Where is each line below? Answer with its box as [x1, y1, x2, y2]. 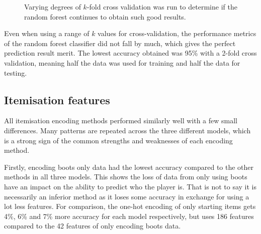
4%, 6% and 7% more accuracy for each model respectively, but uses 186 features [4, 210, 254, 221]
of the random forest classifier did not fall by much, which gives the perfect [4, 38, 236, 48]
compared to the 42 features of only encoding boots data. [4, 220, 181, 231]
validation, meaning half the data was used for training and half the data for [4, 57, 240, 68]
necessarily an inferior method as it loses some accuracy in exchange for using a [4, 191, 249, 201]
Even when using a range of [4, 28, 90, 39]
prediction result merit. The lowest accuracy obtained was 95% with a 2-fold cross [4, 48, 257, 58]
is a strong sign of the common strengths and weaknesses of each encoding [4, 135, 233, 145]
